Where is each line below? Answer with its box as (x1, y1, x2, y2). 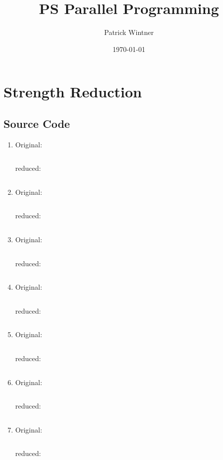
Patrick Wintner (104, 27, 154, 37)
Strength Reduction (3, 81, 142, 102)
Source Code (3, 115, 70, 131)
